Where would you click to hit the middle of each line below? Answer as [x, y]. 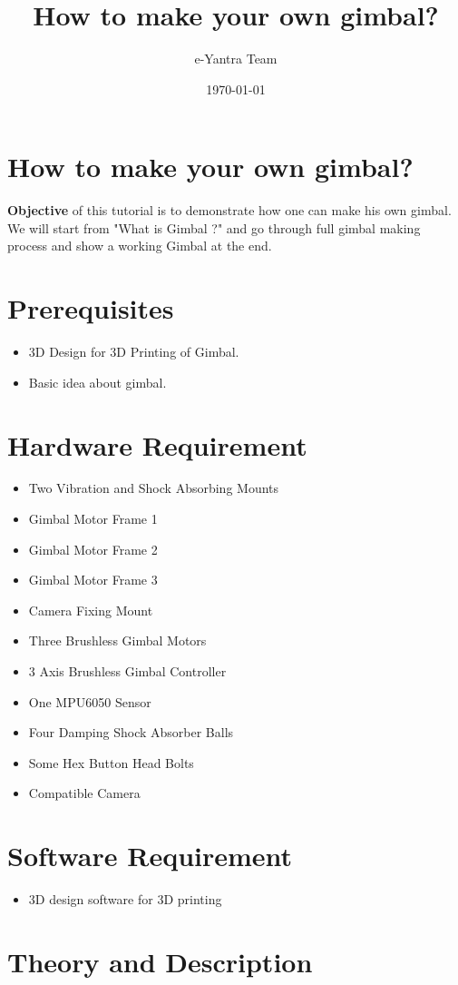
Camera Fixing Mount [91, 610]
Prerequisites [91, 308]
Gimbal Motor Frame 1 [93, 519]
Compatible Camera [84, 793]
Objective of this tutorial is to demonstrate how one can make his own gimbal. [229, 210]
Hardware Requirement [157, 444]
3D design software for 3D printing [125, 899]
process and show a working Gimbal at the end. [140, 246]
